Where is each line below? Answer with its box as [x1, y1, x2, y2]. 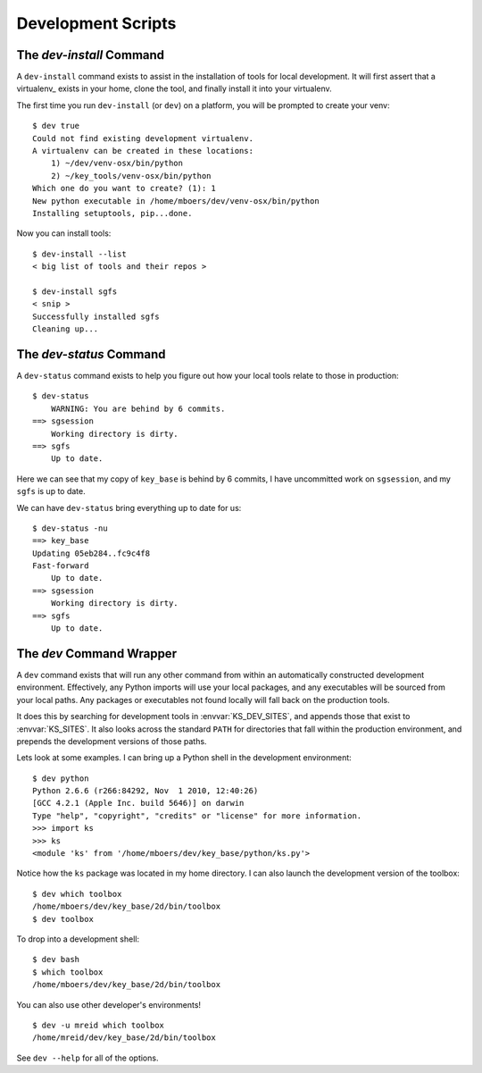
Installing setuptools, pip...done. [32, 208, 193, 218]
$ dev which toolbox [32, 889, 122, 899]
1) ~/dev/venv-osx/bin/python [50, 158, 183, 169]
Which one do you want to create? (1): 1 [32, 183, 216, 194]
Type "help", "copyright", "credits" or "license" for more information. [32, 810, 362, 821]
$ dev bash [32, 954, 80, 965]
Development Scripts [16, 13, 177, 33]
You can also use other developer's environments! [16, 999, 201, 1010]
